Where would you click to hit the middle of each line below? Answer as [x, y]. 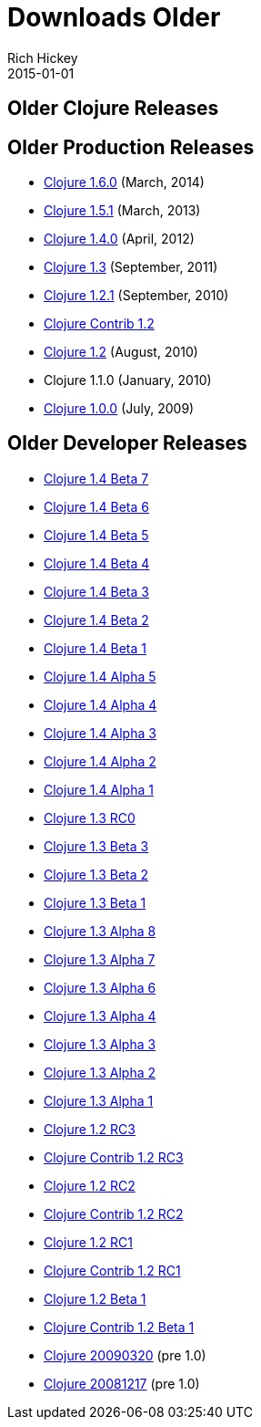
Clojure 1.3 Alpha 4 [100, 1016]
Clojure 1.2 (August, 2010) [121, 352]
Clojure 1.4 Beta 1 [95, 648]
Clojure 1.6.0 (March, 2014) [124, 182]
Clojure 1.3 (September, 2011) [131, 267]
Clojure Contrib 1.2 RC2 [114, 1213]
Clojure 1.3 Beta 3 [96, 846]
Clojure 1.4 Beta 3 [96, 591]
